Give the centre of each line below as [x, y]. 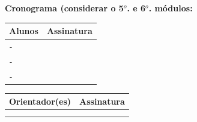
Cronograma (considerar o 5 [64, 8]
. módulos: [171, 8]
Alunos [24, 31]
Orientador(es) [40, 101]
